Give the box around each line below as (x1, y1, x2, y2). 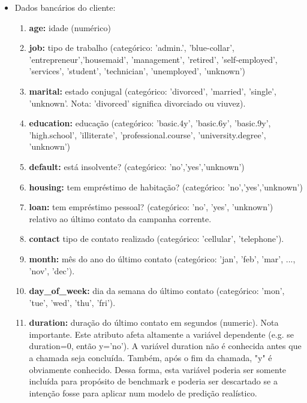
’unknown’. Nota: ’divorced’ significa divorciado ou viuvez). (29, 96, 246, 109)
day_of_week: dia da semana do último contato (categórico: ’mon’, (29, 284, 285, 297)
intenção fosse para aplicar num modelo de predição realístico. (29, 386, 257, 399)
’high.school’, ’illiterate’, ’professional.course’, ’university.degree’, (29, 128, 266, 141)
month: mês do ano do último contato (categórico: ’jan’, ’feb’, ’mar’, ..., (29, 252, 296, 265)
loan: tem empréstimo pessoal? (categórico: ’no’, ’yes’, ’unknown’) (29, 201, 273, 213)
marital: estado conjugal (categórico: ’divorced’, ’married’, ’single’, (29, 84, 276, 97)
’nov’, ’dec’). (29, 264, 75, 277)
